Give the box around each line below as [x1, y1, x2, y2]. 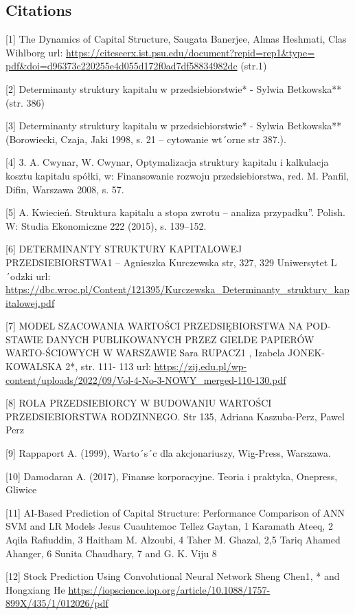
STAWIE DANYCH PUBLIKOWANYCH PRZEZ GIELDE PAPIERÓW [5, 332, 314, 346]
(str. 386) [5, 95, 45, 109]
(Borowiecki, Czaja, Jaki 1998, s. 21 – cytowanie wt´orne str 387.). [5, 131, 286, 146]
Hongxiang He [5, 582, 65, 596]
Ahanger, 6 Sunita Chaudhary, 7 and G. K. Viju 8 [5, 546, 217, 560]
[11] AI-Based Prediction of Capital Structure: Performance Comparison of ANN [5, 505, 345, 519]
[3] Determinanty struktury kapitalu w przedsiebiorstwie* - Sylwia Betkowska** [5, 118, 342, 133]
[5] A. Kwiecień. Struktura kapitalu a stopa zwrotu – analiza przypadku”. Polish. [5, 205, 345, 219]
